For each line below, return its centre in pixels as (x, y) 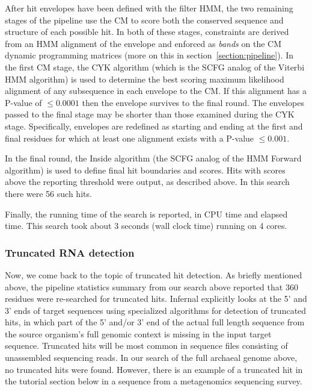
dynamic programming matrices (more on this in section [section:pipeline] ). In (149, 55)
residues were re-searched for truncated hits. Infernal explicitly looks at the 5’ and (156, 299)
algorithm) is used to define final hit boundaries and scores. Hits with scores (145, 170)
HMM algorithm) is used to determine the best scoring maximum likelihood (145, 79)
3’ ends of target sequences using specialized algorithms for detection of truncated (156, 310)
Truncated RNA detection (70, 252)
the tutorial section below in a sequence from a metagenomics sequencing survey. (154, 381)
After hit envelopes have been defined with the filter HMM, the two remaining (149, 8)
